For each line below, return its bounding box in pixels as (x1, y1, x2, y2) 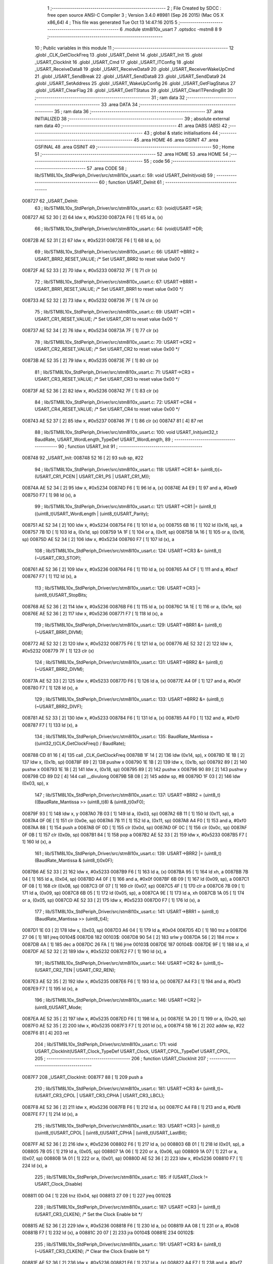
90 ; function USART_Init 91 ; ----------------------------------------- (58, 443, 203, 449)
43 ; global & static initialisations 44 (144, 129, 218, 136)
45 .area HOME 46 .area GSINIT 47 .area (133, 137, 218, 143)
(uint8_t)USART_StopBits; (34, 592, 88, 598)
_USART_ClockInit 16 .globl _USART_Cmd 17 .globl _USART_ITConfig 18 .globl (34, 59, 194, 65)
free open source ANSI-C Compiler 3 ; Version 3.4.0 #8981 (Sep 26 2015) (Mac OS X (47, 12, 224, 18)
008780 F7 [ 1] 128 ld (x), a (22, 685, 78, 691)
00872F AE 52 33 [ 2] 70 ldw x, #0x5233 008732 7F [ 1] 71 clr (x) (22, 267, 158, 273)
